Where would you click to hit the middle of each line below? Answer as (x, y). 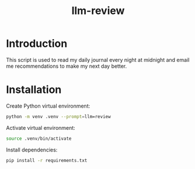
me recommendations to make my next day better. (67, 66)
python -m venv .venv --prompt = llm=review (58, 116)
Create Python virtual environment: (48, 106)
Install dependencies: (32, 150)
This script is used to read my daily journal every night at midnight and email (98, 60)
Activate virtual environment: (41, 127)
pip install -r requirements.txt (47, 160)
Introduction (37, 44)
